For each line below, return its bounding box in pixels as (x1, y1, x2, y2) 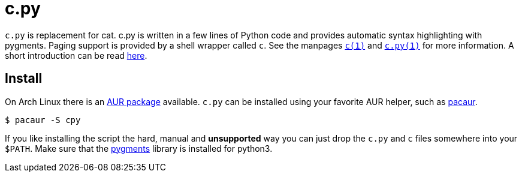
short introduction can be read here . (5, 50, 147, 61)
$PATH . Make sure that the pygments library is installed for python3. (5, 143, 273, 154)
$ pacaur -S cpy (5, 115, 81, 125)
